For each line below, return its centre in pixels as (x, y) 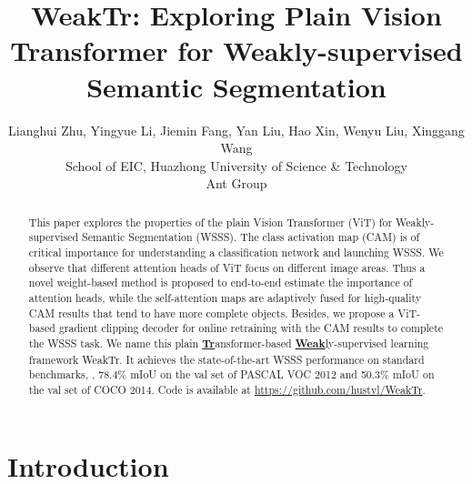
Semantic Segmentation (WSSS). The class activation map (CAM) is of (251, 237)
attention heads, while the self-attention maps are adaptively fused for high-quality (225, 297)
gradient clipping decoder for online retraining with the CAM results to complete (251, 328)
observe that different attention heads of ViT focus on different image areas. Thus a (227, 267)
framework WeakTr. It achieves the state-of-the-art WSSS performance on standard (226, 359)
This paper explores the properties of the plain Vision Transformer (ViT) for (211, 222)
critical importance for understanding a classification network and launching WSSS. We (236, 252)
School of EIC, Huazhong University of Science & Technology (236, 165)
